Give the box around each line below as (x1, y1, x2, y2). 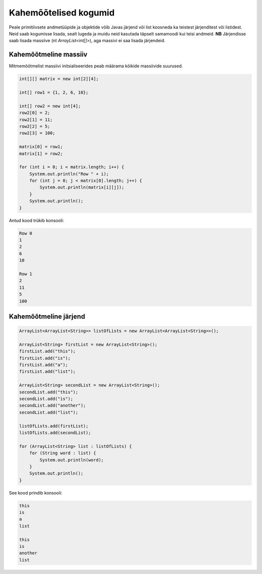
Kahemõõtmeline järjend (9, 312, 85, 320)
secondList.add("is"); (19, 396, 73, 402)
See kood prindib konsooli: (9, 490, 63, 495)
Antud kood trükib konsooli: (9, 217, 64, 223)
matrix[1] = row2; (19, 151, 63, 156)
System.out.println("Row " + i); (29, 171, 109, 176)
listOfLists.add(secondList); (19, 430, 91, 435)
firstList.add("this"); (19, 349, 76, 354)
